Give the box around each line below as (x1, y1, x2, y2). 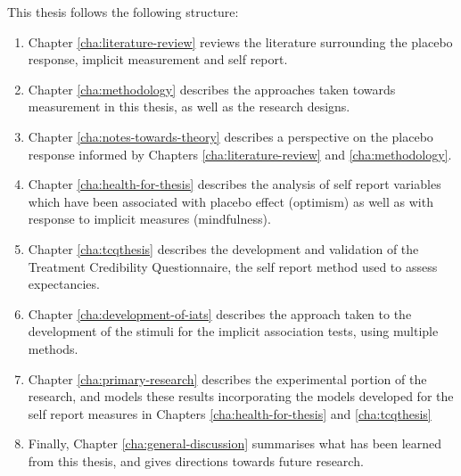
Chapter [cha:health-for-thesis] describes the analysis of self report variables (28, 175, 441, 193)
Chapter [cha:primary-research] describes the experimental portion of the (28, 369, 427, 388)
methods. (28, 339, 78, 357)
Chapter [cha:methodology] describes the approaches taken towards (28, 79, 396, 98)
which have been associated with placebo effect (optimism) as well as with (28, 192, 433, 210)
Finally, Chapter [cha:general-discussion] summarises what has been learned (28, 434, 442, 453)
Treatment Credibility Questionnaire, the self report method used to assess (28, 257, 438, 275)
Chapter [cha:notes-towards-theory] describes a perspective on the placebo (28, 127, 433, 145)
